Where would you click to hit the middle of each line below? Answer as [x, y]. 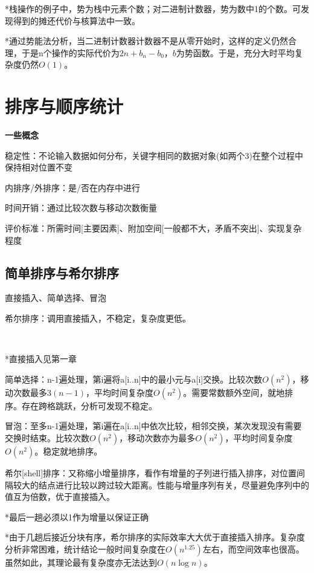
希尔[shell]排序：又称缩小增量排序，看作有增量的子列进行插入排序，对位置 [151, 473]
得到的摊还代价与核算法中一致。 [76, 20]
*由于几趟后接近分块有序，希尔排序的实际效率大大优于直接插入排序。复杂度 [155, 537]
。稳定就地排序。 [69, 451]
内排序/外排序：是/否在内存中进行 [72, 187]
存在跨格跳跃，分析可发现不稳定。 [89, 405]
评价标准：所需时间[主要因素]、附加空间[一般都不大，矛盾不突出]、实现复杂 [153, 228]
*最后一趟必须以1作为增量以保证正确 [77, 516]
